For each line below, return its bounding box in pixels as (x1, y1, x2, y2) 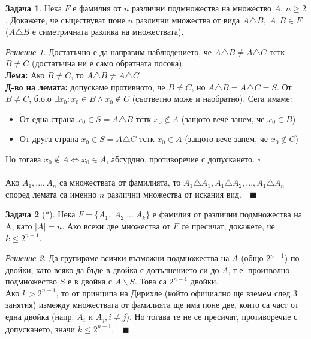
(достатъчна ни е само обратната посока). (31, 57, 185, 69)
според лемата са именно (5, 187, 97, 200)
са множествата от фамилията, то (59, 176, 181, 189)
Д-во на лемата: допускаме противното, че (5, 80, 165, 93)
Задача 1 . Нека (5, 2, 62, 14)
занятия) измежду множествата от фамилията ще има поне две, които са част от (5, 298, 299, 311)
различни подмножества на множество (132, 2, 272, 14)
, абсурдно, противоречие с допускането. (106, 152, 255, 165)
